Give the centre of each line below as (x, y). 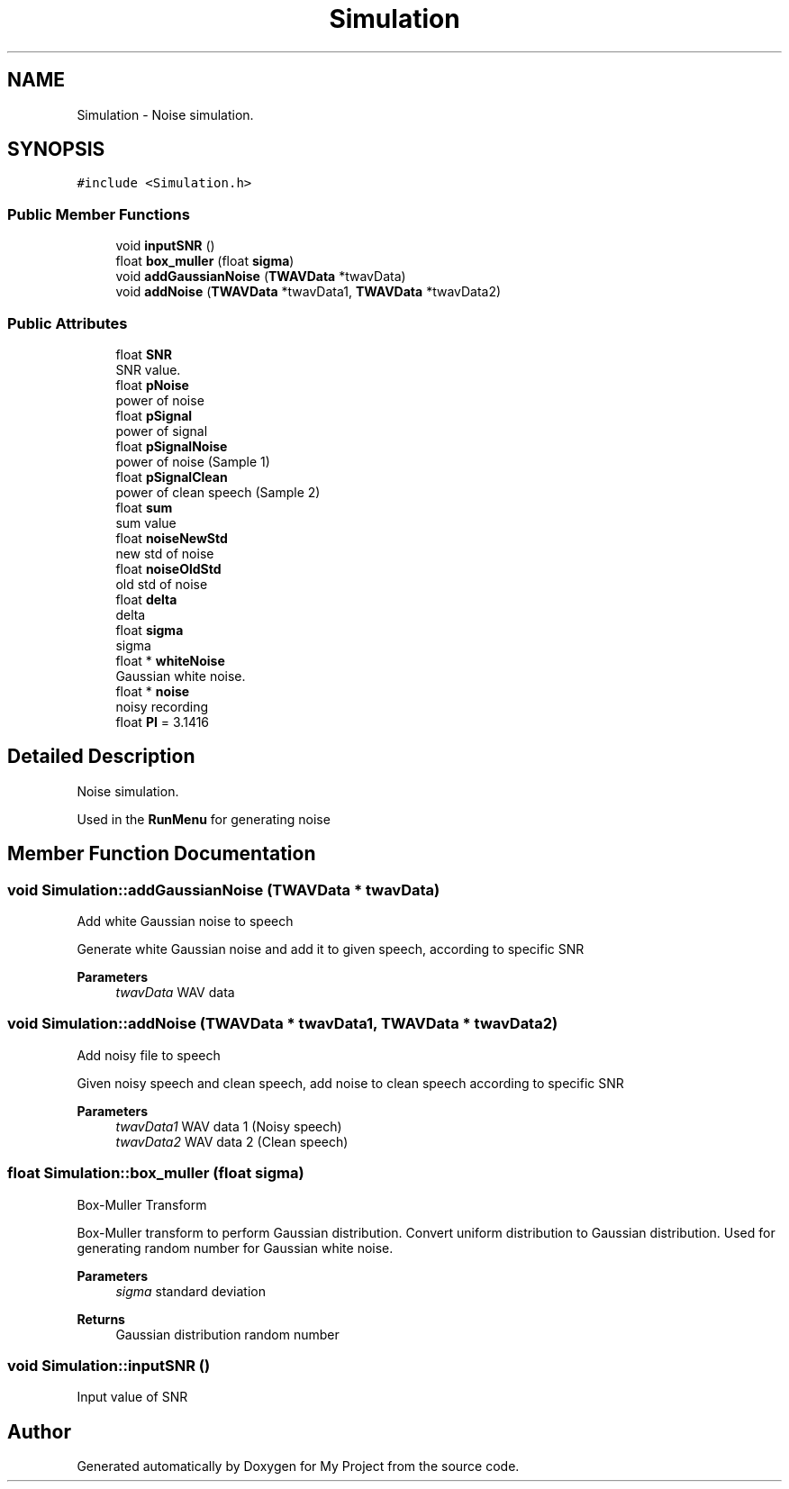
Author (39, 1431)
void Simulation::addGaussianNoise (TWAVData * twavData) (224, 890)
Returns (101, 1319)
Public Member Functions (99, 214)
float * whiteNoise (170, 660)
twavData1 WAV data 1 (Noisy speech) (229, 1126)
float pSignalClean (172, 477)
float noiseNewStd (172, 538)
